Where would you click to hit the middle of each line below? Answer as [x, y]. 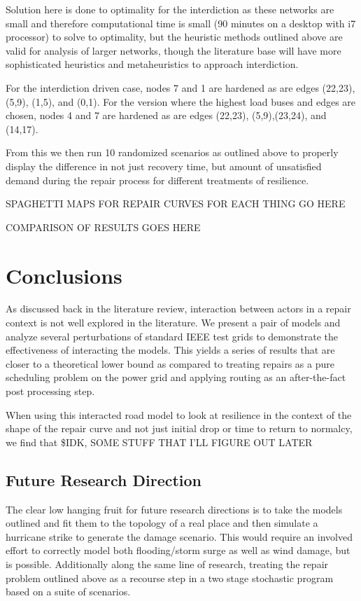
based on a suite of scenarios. [68, 592]
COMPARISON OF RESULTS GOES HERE [103, 227]
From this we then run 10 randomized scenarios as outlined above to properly [172, 152]
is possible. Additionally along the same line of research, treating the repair [167, 564]
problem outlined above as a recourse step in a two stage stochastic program [170, 578]
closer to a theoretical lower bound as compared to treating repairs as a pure [170, 363]
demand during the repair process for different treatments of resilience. [157, 180]
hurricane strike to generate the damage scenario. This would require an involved [179, 536]
